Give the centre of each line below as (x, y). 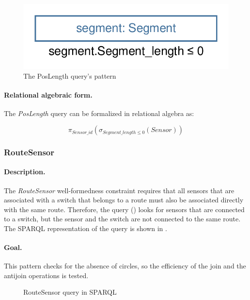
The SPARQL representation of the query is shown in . (86, 228)
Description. (25, 172)
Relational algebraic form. (48, 95)
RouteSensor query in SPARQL (70, 292)
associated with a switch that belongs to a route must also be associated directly (124, 200)
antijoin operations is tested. (46, 275)
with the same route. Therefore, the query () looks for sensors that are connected (124, 209)
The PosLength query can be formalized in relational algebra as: (99, 113)
